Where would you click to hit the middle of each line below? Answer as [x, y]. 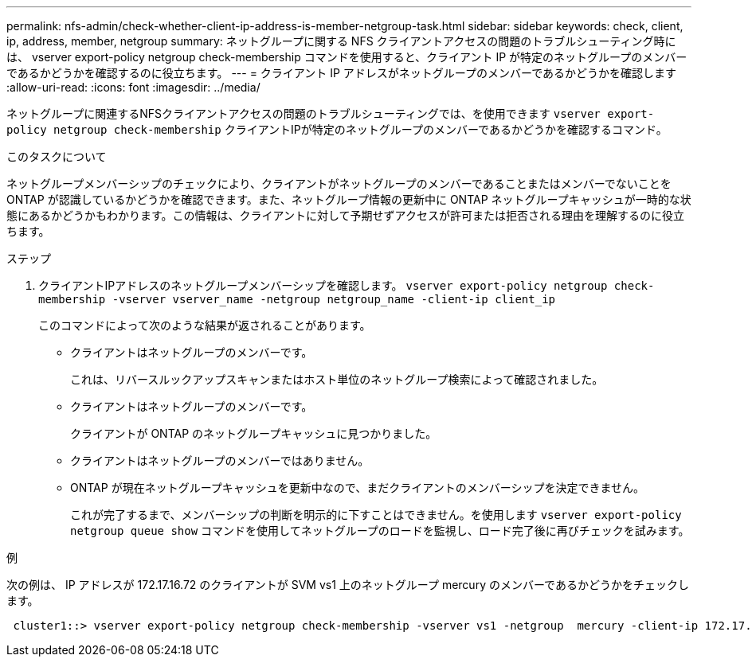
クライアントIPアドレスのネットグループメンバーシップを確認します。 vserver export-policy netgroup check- [347, 285]
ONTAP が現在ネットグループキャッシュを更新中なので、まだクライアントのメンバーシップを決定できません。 [357, 487]
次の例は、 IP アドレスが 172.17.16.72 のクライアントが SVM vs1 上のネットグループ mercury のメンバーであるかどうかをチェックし [348, 585]
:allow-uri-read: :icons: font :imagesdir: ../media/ [133, 87]
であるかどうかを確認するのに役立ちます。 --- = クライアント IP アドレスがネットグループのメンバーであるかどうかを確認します [342, 73]
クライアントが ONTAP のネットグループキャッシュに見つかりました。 [254, 433]
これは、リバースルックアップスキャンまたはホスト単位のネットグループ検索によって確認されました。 [337, 379]
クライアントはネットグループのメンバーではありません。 [220, 460]
